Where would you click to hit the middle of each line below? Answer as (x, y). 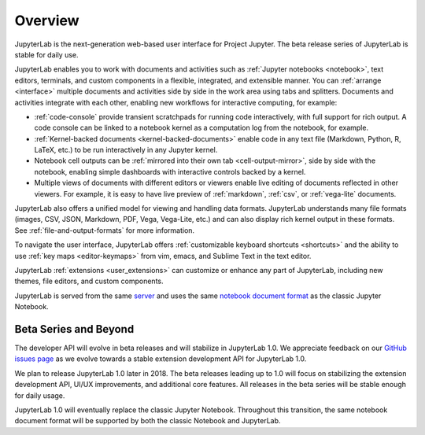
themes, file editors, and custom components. (89, 281)
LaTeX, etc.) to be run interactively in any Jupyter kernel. (126, 150)
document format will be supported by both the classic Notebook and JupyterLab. (148, 421)
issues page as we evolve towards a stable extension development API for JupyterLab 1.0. (161, 359)
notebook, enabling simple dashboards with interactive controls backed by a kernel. (170, 171)
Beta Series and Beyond (74, 329)
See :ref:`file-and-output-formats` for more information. (105, 230)
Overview (47, 20)
